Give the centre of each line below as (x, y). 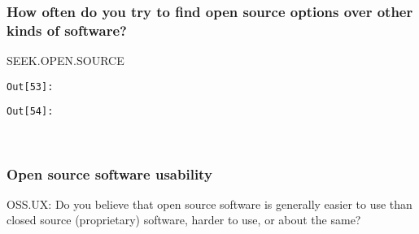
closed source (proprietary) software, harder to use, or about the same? (184, 220)
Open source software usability (109, 173)
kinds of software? (67, 30)
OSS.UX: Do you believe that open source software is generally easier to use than (209, 204)
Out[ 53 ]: (30, 87)
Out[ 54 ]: (30, 112)
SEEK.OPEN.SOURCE (65, 61)
